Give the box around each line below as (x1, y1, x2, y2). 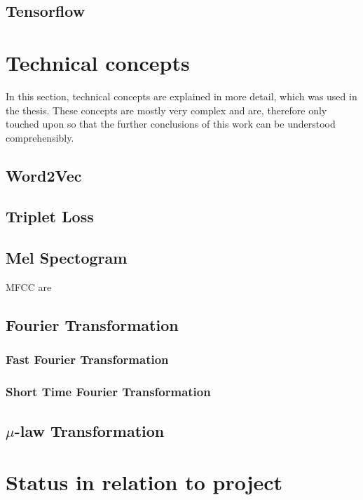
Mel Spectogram (6, 247, 128, 269)
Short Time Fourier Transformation (6, 383, 211, 400)
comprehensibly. (6, 130, 74, 144)
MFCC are (6, 280, 52, 295)
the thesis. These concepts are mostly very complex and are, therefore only (6, 102, 327, 117)
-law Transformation (14, 419, 165, 441)
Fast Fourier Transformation (6, 351, 169, 368)
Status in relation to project (6, 468, 283, 496)
